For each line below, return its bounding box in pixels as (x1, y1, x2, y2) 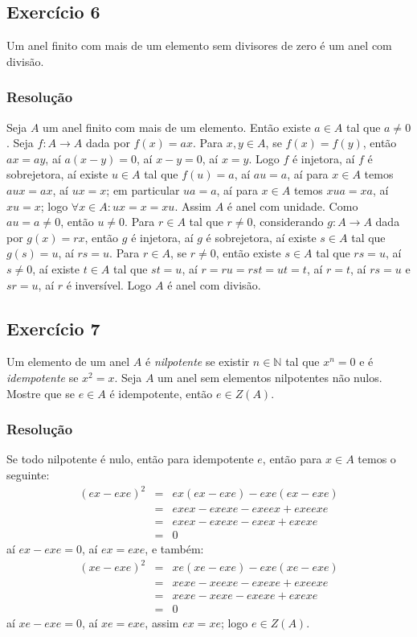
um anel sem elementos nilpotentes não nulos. (157, 368, 382, 385)
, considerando (252, 213, 324, 230)
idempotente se (6, 368, 79, 385)
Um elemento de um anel (6, 353, 130, 370)
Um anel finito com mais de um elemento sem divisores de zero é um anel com (6, 37, 392, 54)
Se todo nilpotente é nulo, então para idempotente (6, 450, 254, 467)
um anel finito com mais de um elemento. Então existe (43, 118, 311, 135)
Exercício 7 (6, 315, 100, 340)
